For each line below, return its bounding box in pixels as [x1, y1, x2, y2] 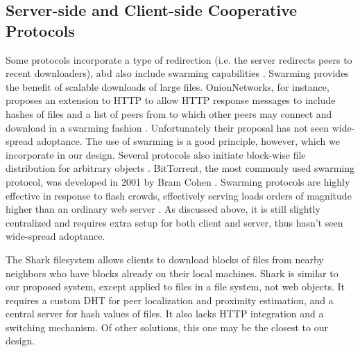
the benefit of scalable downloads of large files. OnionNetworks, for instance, [6, 79, 329, 94]
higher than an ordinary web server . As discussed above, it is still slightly [6, 202, 320, 216]
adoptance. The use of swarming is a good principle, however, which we [36, 134, 340, 148]
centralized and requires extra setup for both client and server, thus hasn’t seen [6, 215, 343, 229]
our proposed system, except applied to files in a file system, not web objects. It [6, 279, 345, 294]
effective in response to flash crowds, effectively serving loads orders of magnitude [6, 188, 352, 202]
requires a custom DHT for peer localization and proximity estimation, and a [6, 292, 334, 307]
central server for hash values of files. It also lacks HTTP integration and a [6, 306, 324, 321]
